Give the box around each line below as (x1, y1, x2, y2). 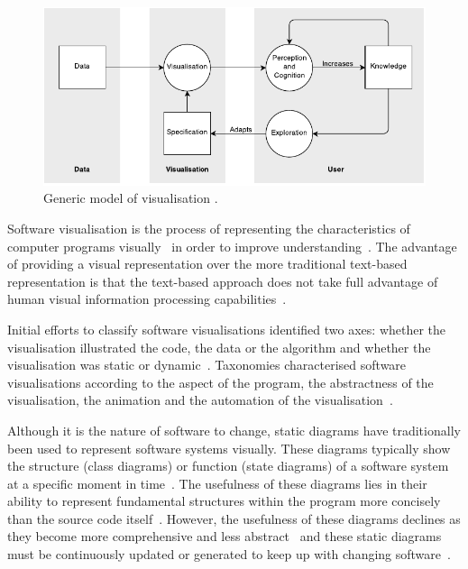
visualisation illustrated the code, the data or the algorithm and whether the (7, 337, 431, 356)
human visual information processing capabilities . (7, 289, 287, 308)
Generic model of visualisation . (43, 188, 218, 207)
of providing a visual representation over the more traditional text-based (7, 254, 408, 273)
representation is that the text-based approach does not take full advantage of (7, 271, 438, 290)
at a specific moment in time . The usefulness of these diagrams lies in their (7, 473, 427, 492)
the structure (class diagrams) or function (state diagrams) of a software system (7, 456, 449, 475)
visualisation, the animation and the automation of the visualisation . (7, 390, 393, 409)
